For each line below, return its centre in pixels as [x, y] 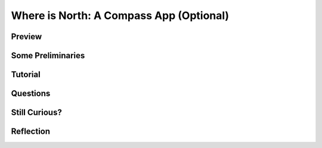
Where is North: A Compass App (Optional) [120, 15]
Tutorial [26, 75]
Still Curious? [36, 113]
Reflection [31, 132]
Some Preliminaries [48, 56]
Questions [31, 94]
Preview [27, 37]
